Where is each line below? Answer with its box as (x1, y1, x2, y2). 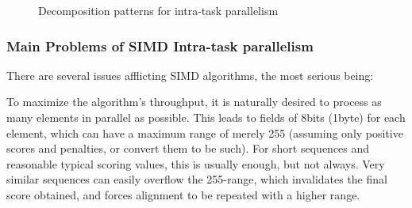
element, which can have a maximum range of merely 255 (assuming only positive (6, 124, 403, 141)
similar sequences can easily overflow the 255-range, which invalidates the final (6, 171, 387, 187)
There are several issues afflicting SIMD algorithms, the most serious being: (6, 66, 374, 83)
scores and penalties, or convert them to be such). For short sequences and (6, 140, 370, 157)
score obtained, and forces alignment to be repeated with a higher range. (6, 186, 360, 202)
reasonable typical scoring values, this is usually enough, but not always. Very (6, 155, 385, 172)
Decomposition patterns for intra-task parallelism (38, 2, 279, 18)
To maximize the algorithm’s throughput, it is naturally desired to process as (6, 93, 382, 110)
